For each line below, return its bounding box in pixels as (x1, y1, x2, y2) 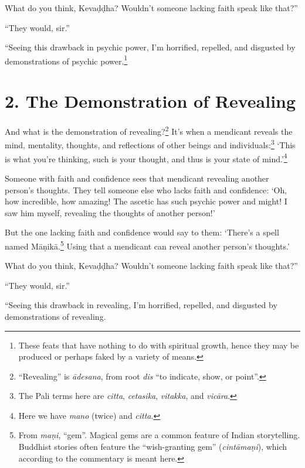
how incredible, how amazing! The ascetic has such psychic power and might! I (5, 195, 287, 207)
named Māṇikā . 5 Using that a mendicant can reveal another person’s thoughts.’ (5, 238, 290, 252)
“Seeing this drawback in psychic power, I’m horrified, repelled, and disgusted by (5, 41, 296, 53)
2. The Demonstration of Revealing (5, 89, 296, 113)
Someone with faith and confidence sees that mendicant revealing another (5, 172, 269, 184)
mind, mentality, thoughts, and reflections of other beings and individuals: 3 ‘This (5, 137, 296, 151)
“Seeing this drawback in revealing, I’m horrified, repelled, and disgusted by (5, 299, 277, 311)
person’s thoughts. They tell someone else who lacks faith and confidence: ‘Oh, (5, 183, 287, 196)
